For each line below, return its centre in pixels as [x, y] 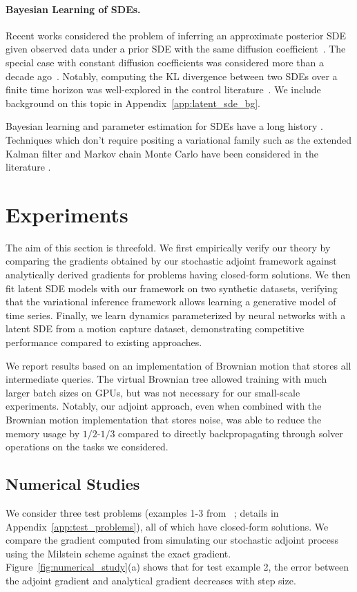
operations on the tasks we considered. [87, 447]
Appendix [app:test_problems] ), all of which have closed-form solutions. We [167, 526]
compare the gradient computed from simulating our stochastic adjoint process [172, 540]
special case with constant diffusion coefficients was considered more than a [165, 62]
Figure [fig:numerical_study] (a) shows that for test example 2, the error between [177, 567]
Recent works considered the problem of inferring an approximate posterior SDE [176, 35]
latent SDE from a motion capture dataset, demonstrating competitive [155, 328]
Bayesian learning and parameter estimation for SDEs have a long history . [164, 126]
